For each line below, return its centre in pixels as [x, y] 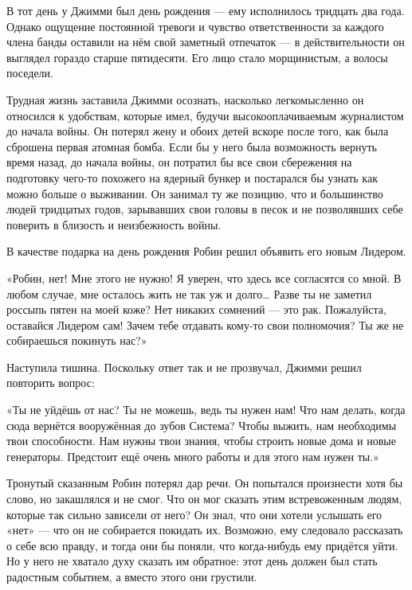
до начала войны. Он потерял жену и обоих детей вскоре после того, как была [198, 131]
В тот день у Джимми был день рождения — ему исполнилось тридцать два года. [206, 10]
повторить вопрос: [51, 383]
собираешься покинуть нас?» [77, 340]
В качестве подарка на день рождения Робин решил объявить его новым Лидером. [206, 251]
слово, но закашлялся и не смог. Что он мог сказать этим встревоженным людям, [204, 499]
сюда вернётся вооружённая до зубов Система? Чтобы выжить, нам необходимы [202, 425]
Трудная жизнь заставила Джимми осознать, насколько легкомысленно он [185, 99]
